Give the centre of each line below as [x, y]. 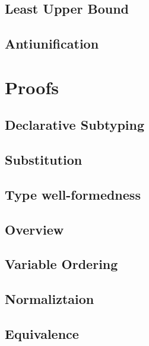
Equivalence [42, 334]
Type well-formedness [73, 194]
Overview [34, 229]
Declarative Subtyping [75, 125]
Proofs [32, 87]
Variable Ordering [61, 264]
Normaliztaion [50, 299]
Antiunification [52, 44]
